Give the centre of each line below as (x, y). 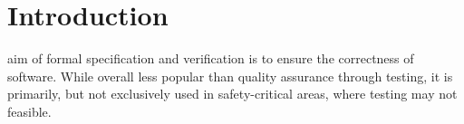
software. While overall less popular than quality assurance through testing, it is (230, 76)
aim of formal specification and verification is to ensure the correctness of (211, 58)
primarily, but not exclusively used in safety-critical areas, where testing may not (232, 94)
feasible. (29, 111)
